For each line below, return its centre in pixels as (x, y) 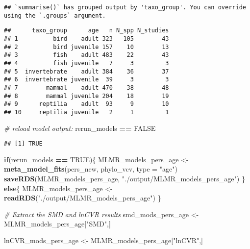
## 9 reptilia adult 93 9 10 (87, 104)
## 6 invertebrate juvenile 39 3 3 (87, 80)
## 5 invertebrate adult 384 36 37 (87, 71)
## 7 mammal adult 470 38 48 (87, 87)
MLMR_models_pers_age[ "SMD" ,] (57, 224)
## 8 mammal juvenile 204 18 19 (87, 96)
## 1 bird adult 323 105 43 (87, 38)
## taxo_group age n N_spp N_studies (87, 31)
